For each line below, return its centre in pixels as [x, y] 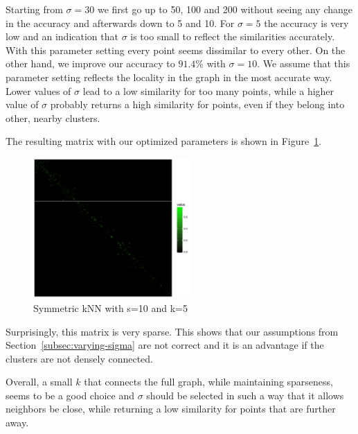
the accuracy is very [306, 23]
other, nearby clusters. [53, 118]
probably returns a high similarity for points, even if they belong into [197, 104]
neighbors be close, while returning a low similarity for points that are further [171, 409]
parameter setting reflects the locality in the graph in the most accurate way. [169, 77]
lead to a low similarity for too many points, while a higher [208, 90]
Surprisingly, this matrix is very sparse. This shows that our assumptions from [172, 331]
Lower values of [38, 90]
